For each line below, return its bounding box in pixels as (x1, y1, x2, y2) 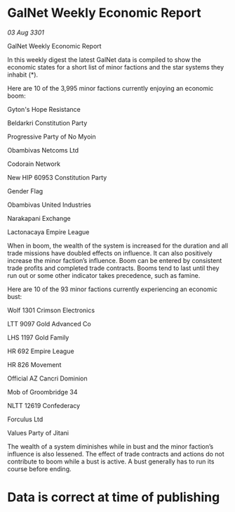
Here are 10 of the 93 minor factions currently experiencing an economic (7, 285, 217, 293)
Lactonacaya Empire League (7, 227, 90, 236)
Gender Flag (7, 186, 43, 195)
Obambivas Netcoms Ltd (7, 146, 79, 154)
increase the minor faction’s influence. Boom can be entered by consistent (7, 256, 222, 264)
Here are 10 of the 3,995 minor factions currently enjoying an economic (7, 84, 214, 92)
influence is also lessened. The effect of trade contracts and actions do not (7, 449, 224, 458)
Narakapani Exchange (7, 214, 72, 222)
